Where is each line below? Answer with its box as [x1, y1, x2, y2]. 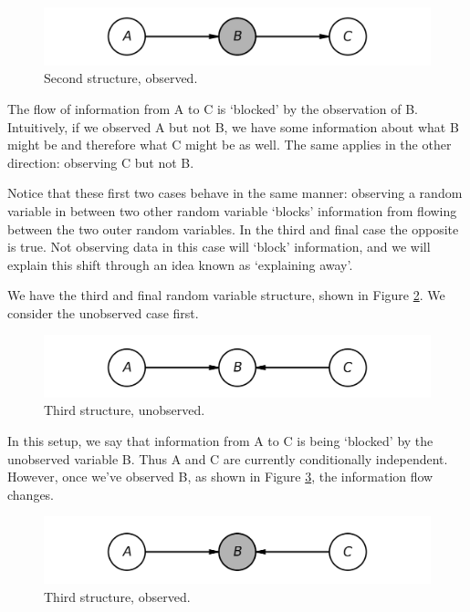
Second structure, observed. [44, 68, 198, 88]
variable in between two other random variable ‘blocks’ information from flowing [7, 201, 457, 220]
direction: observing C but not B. [7, 152, 194, 171]
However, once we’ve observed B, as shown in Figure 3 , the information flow [7, 467, 433, 486]
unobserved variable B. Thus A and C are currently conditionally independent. [7, 449, 448, 468]
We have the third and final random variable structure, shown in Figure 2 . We [7, 285, 445, 305]
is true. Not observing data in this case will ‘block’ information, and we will [7, 237, 431, 256]
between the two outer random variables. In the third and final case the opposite [7, 219, 459, 238]
